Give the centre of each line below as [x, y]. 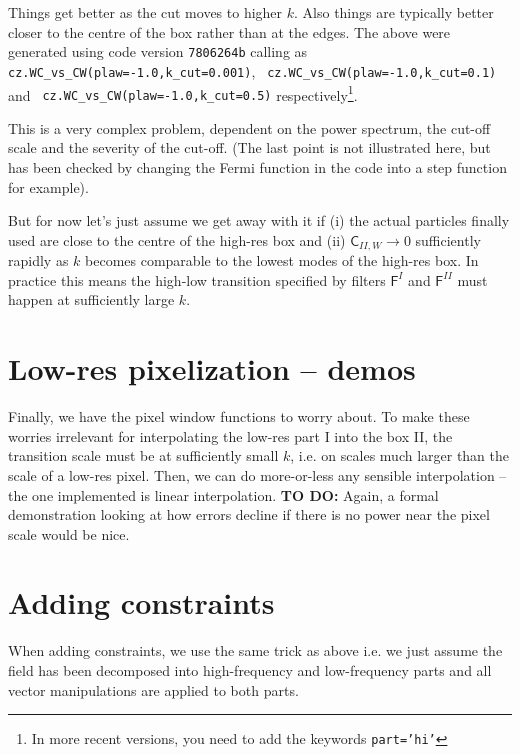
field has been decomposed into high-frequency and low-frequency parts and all [250, 670]
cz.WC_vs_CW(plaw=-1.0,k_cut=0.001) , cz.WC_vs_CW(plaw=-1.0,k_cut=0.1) [252, 70]
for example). [48, 186]
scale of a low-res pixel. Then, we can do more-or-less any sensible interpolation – [257, 474]
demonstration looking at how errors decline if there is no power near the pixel [249, 514]
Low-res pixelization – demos [212, 368]
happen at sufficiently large [91, 299]
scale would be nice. [69, 533]
